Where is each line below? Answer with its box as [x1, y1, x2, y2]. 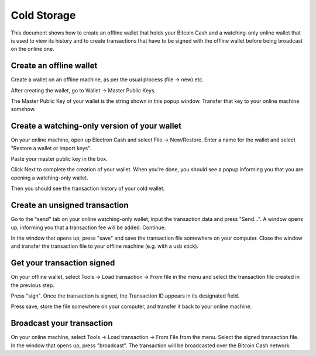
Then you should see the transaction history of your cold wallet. [11, 185, 165, 192]
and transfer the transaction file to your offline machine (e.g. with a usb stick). [11, 243, 199, 250]
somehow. [11, 106, 36, 113]
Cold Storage [11, 9, 76, 22]
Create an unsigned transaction [11, 201, 129, 210]
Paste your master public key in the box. [11, 155, 108, 163]
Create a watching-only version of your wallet [11, 121, 182, 131]
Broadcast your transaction [11, 319, 114, 329]
